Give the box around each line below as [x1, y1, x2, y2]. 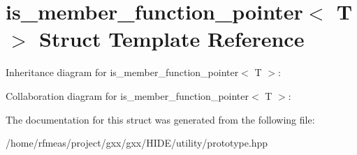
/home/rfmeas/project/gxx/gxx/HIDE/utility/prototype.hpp [6, 135, 268, 150]
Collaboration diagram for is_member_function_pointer [6, 88, 249, 103]
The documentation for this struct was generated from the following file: [6, 112, 315, 126]
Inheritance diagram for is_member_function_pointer [6, 65, 239, 80]
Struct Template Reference [39, 24, 305, 53]
